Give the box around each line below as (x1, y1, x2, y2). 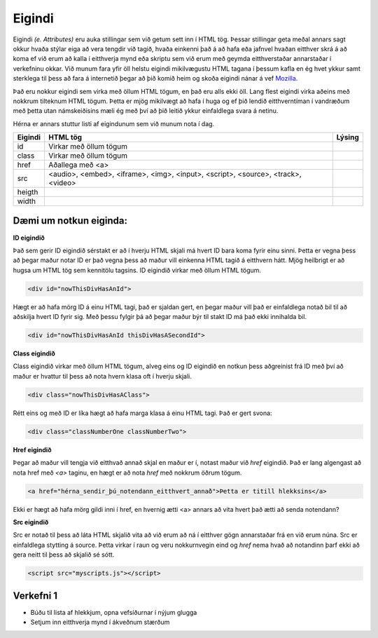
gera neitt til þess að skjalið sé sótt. (13, 550, 115, 559)
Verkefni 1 (13, 590, 58, 602)
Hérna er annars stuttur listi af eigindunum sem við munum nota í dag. (13, 119, 215, 128)
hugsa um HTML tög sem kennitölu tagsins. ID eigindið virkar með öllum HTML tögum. (13, 266, 262, 274)
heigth (17, 187, 38, 197)
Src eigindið (13, 517, 49, 526)
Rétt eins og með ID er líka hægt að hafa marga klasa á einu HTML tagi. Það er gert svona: (13, 409, 272, 417)
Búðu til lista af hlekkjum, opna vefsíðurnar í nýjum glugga (30, 608, 197, 616)
